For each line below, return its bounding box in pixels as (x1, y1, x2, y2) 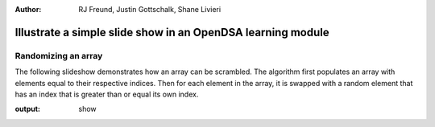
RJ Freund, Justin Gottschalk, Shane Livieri (78, 5, 222, 14)
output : (14, 104, 40, 114)
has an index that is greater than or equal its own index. (14, 89, 199, 99)
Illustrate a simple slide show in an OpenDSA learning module (14, 25, 329, 39)
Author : (14, 5, 42, 14)
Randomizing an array (14, 50, 103, 61)
